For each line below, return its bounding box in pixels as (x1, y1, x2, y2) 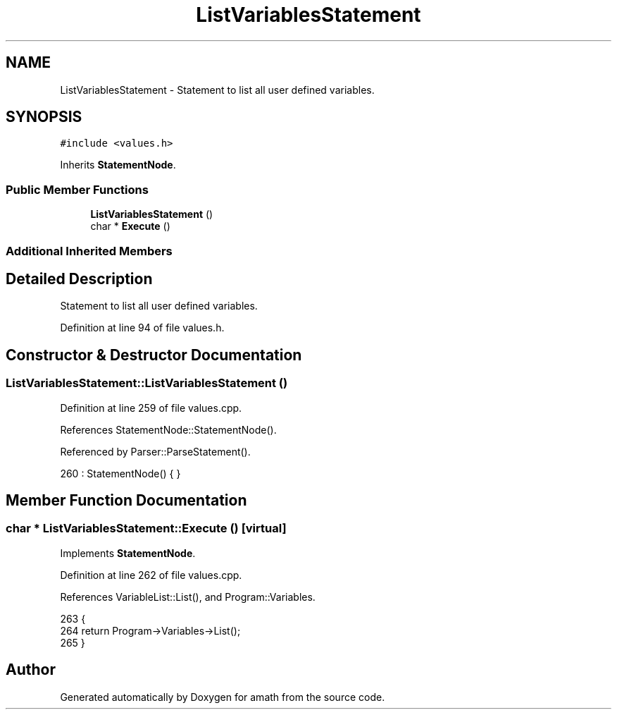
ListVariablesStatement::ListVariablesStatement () (6, 376, 288, 391)
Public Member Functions (6, 182, 149, 197)
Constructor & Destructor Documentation (6, 346, 302, 364)
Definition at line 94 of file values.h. (60, 322, 225, 334)
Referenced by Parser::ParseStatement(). (60, 445, 251, 458)
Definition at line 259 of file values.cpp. (60, 401, 242, 414)
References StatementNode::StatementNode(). (60, 423, 277, 436)
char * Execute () (90, 220, 170, 233)
